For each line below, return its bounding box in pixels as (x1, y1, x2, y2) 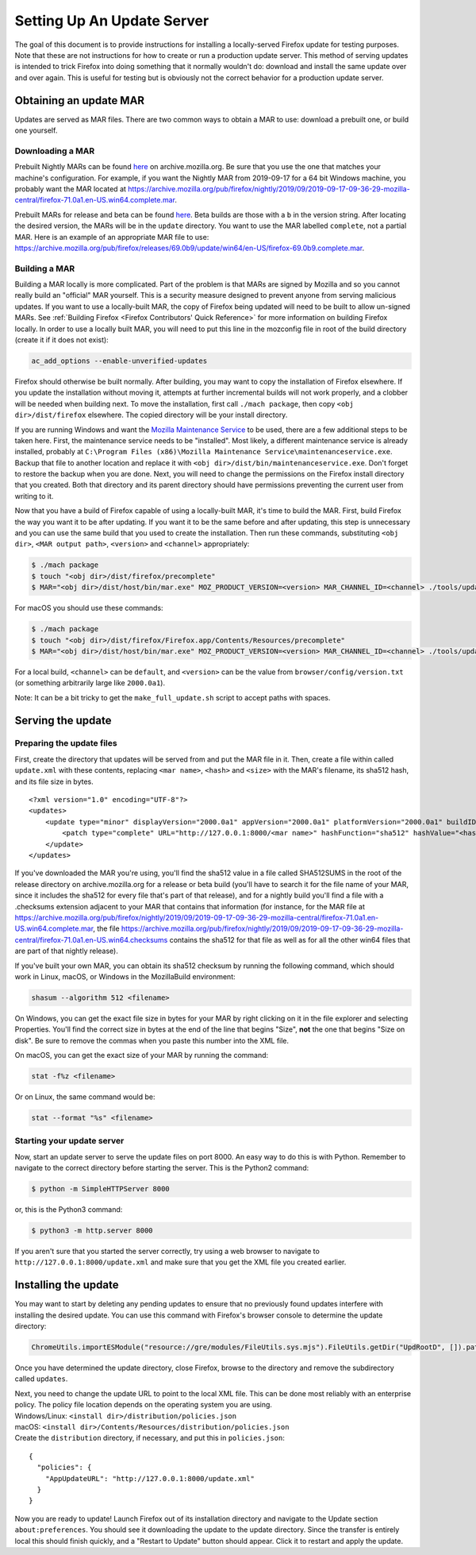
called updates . (14, 1374, 68, 1383)
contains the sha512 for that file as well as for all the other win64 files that (169, 935, 411, 944)
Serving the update (14, 713, 112, 727)
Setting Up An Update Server (14, 12, 209, 29)
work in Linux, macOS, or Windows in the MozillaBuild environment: (14, 971, 236, 981)
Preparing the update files (14, 738, 118, 749)
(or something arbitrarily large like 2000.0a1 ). (14, 678, 166, 688)
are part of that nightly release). (14, 946, 118, 956)
